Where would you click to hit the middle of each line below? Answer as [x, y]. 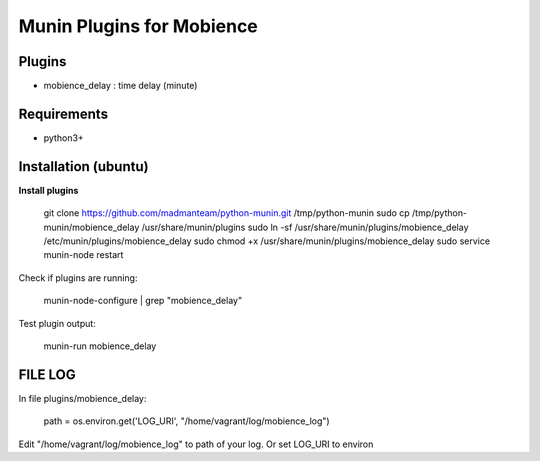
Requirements [63, 113]
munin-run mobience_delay [100, 346]
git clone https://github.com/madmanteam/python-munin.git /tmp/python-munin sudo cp [226, 213]
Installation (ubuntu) [83, 166]
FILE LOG [47, 374]
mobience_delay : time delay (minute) [120, 86]
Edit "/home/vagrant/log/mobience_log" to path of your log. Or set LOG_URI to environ [196, 444]
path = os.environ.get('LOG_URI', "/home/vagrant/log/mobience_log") [186, 421]
